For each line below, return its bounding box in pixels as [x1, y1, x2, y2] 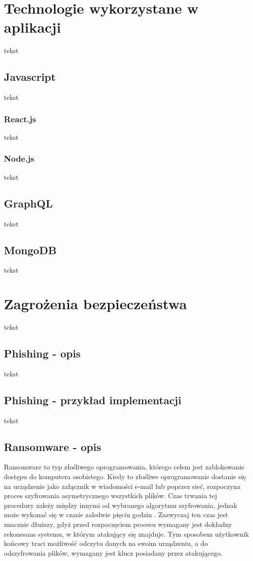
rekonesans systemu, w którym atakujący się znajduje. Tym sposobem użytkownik [4, 528, 249, 539]
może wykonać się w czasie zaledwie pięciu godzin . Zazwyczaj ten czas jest [4, 509, 228, 520]
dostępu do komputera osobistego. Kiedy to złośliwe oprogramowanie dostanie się [4, 471, 246, 482]
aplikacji [4, 17, 61, 37]
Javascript [4, 69, 56, 84]
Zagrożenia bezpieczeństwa [4, 294, 187, 314]
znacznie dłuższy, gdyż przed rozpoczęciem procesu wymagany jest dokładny [4, 519, 232, 529]
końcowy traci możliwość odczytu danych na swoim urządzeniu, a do [4, 538, 208, 548]
